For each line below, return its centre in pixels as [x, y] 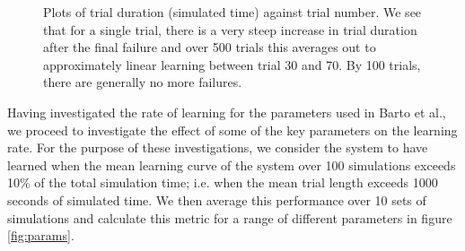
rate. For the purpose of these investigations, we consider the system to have [218, 147]
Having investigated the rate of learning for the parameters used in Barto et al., [227, 112]
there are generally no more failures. [143, 82]
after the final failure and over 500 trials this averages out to [210, 47]
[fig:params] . [41, 235]
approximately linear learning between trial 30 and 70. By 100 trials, [232, 64]
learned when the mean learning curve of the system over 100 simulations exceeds [232, 164]
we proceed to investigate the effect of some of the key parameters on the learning [232, 130]
